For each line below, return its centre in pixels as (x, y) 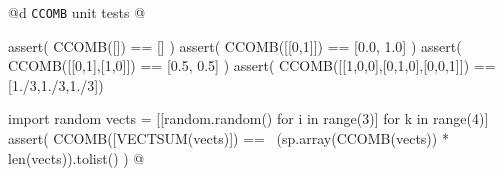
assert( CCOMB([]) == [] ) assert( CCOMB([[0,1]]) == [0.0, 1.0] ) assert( (235, 45)
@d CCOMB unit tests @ (77, 12)
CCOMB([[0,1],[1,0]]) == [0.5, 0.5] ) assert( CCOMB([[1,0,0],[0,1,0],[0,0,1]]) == (252, 65)
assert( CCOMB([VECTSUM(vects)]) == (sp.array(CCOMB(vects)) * (228, 138)
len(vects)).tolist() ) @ (76, 157)
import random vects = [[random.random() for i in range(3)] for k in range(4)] (248, 118)
